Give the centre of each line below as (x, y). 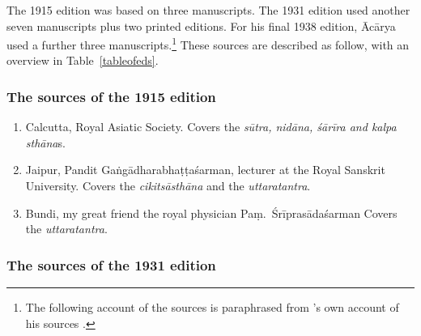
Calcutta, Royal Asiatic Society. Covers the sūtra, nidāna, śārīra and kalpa (211, 127)
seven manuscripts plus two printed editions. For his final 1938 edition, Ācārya (201, 26)
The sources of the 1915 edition (111, 96)
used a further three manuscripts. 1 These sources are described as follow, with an (208, 43)
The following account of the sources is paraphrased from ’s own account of (212, 307)
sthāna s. (45, 142)
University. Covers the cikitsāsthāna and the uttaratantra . (168, 186)
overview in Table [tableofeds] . (83, 60)
